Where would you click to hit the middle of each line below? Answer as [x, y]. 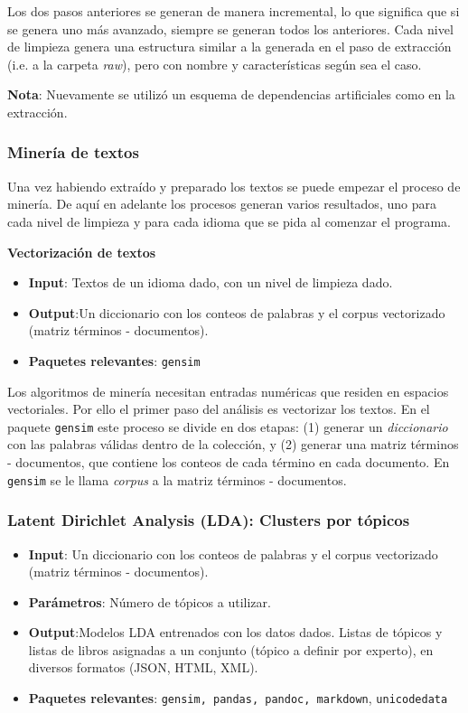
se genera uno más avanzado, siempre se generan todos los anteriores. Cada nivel [230, 28]
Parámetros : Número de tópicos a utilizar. [150, 601]
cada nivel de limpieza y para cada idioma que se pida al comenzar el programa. [229, 221]
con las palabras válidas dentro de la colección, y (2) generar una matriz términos [233, 444]
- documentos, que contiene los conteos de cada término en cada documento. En [229, 462]
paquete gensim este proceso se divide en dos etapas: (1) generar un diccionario [228, 426]
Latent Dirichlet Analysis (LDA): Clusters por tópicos [209, 520]
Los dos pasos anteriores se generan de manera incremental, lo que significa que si [234, 11]
